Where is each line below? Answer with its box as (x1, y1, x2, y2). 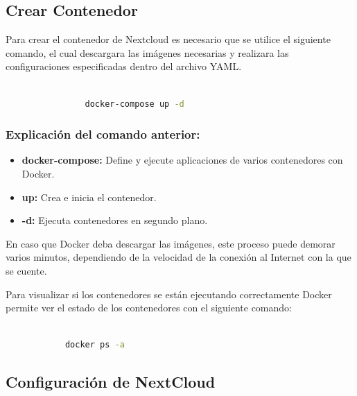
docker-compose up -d (85, 98, 184, 109)
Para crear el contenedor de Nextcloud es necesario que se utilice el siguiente (6, 32, 331, 46)
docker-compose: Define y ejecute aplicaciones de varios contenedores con (21, 153, 343, 167)
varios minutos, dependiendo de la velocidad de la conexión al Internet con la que (6, 250, 351, 264)
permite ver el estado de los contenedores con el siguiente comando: (6, 300, 292, 315)
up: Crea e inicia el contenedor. (21, 189, 157, 204)
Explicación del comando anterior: (6, 126, 200, 143)
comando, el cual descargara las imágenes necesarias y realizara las (6, 45, 289, 60)
